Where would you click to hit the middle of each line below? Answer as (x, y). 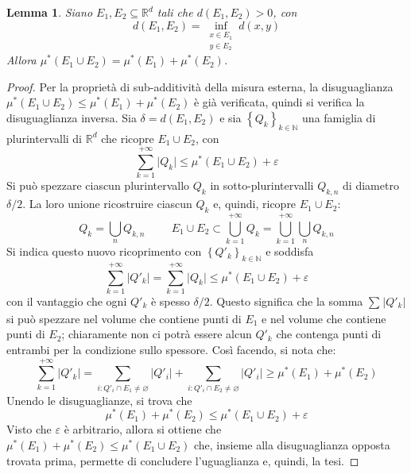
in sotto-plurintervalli (262, 185)
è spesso (170, 301)
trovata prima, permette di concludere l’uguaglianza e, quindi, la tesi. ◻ (183, 460)
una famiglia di (339, 117)
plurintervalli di (45, 138)
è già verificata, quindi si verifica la (279, 102)
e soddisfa (290, 251)
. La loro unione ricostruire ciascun (107, 204)
